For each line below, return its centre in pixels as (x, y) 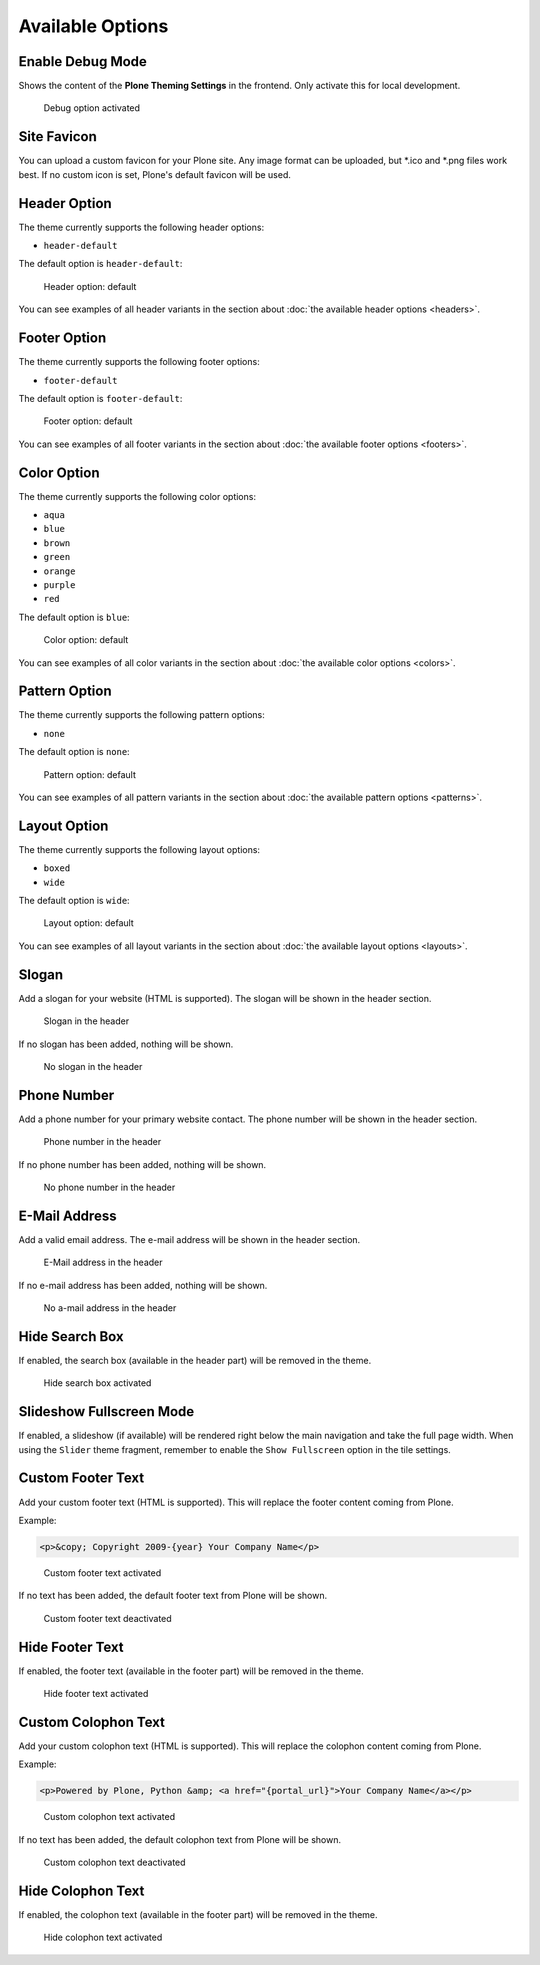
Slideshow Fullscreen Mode (106, 1411)
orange (59, 571)
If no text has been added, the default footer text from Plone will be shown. (173, 1596)
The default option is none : (74, 752)
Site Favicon (57, 136)
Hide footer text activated (96, 1693)
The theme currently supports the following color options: (137, 496)
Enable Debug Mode (82, 61)
